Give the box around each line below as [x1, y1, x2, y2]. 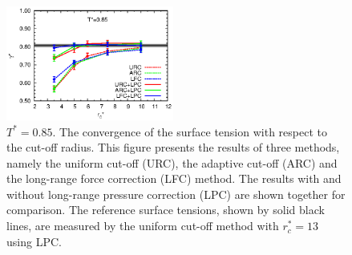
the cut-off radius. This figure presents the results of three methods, [6, 139, 340, 156]
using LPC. [6, 233, 62, 249]
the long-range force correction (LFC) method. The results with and [6, 170, 342, 187]
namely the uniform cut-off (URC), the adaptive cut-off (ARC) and [6, 154, 338, 171]
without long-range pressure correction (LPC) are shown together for [6, 185, 346, 202]
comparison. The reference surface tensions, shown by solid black [6, 201, 325, 218]
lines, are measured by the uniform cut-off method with [6, 217, 279, 234]
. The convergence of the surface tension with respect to [52, 123, 327, 140]
